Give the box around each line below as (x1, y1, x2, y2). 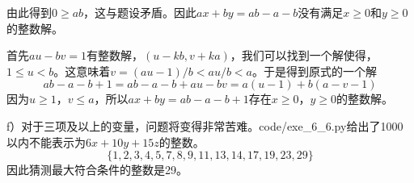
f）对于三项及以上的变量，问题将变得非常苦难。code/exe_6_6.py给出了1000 (6, 117, 403, 134)
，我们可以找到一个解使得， (230, 47, 378, 64)
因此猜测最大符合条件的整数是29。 (6, 161, 188, 178)
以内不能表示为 (6, 133, 86, 150)
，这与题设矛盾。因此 (83, 4, 197, 20)
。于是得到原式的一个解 (251, 62, 377, 79)
